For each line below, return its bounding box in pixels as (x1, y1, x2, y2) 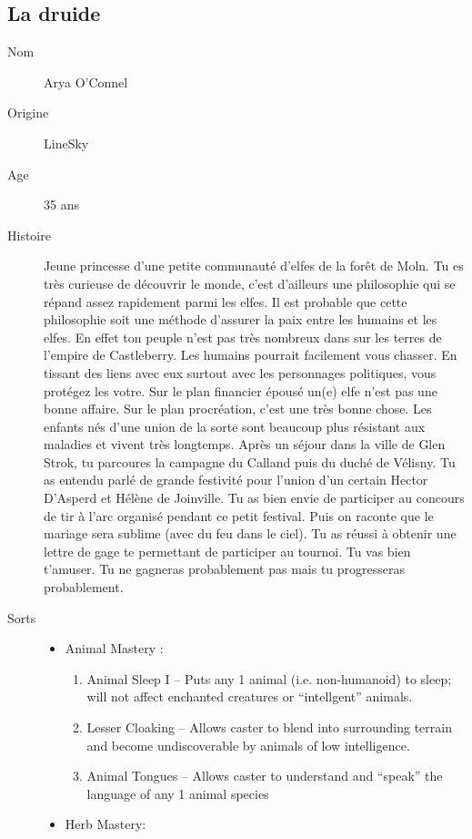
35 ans (44, 195, 79, 214)
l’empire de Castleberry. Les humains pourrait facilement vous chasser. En (44, 345, 457, 364)
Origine (7, 103, 49, 122)
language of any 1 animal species (86, 783, 269, 803)
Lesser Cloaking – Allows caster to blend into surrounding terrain (86, 718, 452, 737)
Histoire (7, 225, 51, 244)
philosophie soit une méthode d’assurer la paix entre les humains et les (44, 310, 437, 329)
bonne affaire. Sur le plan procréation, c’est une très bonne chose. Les (44, 399, 432, 418)
